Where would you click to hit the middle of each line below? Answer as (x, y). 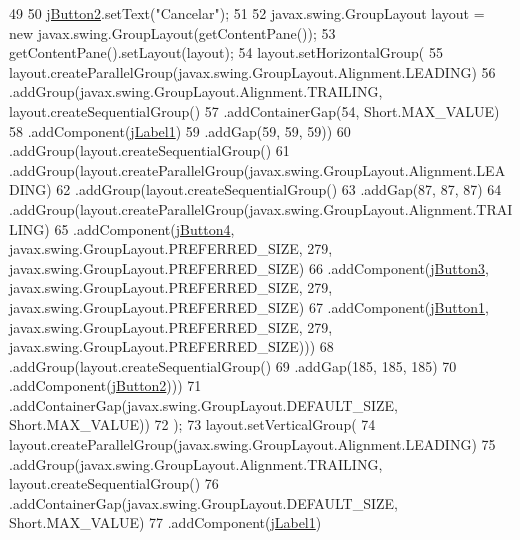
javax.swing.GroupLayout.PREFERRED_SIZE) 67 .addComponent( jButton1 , (249, 306)
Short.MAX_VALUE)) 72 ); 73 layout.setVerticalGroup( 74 (192, 424)
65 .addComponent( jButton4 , (144, 228)
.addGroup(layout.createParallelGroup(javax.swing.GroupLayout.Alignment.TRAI (261, 208)
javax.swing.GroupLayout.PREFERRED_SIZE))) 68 (171, 346)
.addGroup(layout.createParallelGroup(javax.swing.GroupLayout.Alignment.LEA (257, 169)
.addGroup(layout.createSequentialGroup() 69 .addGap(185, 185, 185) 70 (233, 365)
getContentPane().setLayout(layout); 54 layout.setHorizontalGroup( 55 (226, 52)
